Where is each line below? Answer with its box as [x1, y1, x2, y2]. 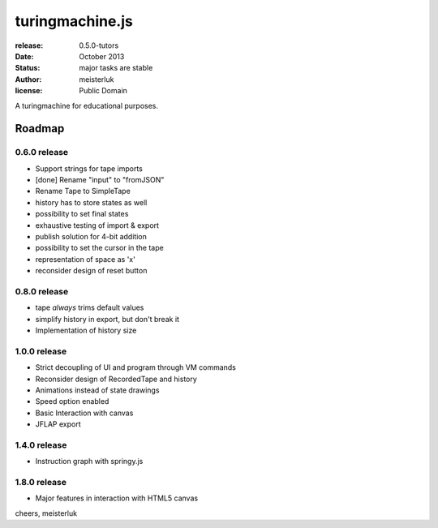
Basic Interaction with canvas [35, 408, 134, 418]
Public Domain [79, 86, 127, 96]
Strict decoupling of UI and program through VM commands [35, 363, 237, 372]
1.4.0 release [15, 439, 67, 450]
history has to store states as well [35, 197, 148, 207]
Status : [15, 63, 41, 73]
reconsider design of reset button [35, 266, 148, 276]
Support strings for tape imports [35, 163, 144, 174]
